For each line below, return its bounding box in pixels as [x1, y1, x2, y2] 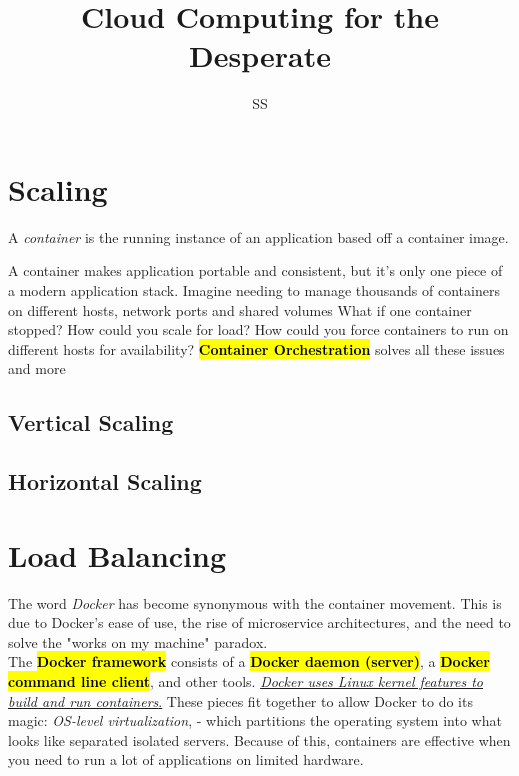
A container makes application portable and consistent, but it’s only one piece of [8, 260, 503, 281]
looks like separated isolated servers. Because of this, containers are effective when [8, 729, 511, 750]
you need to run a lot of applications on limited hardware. [8, 749, 364, 770]
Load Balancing [8, 534, 227, 575]
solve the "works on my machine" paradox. [8, 631, 268, 652]
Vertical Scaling [8, 407, 174, 438]
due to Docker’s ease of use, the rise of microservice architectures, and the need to [8, 612, 511, 633]
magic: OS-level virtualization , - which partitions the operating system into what [8, 710, 502, 731]
